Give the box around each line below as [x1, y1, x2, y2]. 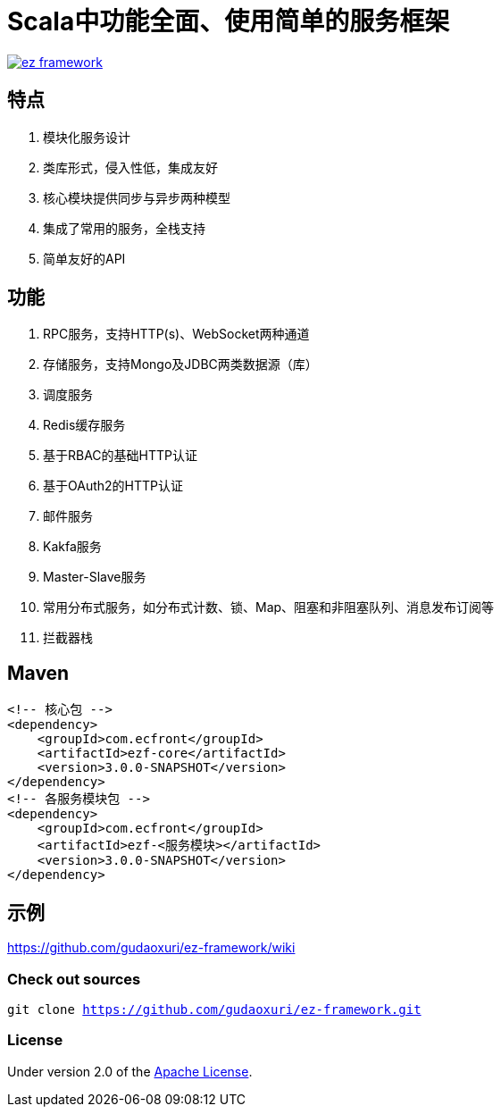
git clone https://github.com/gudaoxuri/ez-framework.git [7, 1001, 422, 1017]
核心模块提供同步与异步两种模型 [43, 189, 230, 205]
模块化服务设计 [43, 129, 130, 145]
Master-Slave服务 [43, 569, 146, 585]
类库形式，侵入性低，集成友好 [43, 159, 218, 175]
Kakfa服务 [43, 539, 102, 555]
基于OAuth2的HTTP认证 [43, 478, 183, 494]
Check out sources [7, 969, 141, 988]
